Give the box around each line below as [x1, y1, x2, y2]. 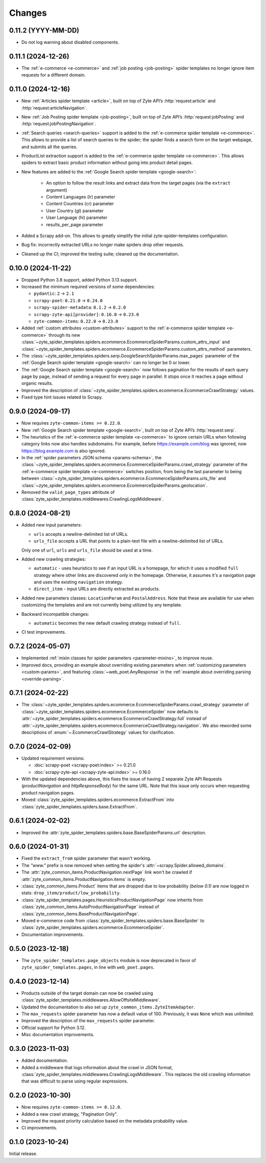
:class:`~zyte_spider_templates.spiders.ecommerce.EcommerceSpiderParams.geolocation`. [21, 482, 208, 488]
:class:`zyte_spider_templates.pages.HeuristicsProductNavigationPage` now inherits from [21, 897, 203, 903]
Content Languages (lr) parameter [46, 194, 115, 200]
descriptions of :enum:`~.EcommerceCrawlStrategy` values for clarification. [21, 729, 175, 735]
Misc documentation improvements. [21, 1032, 95, 1038]
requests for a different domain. [21, 72, 86, 78]
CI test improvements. [21, 629, 66, 635]
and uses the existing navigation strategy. [33, 579, 123, 585]
